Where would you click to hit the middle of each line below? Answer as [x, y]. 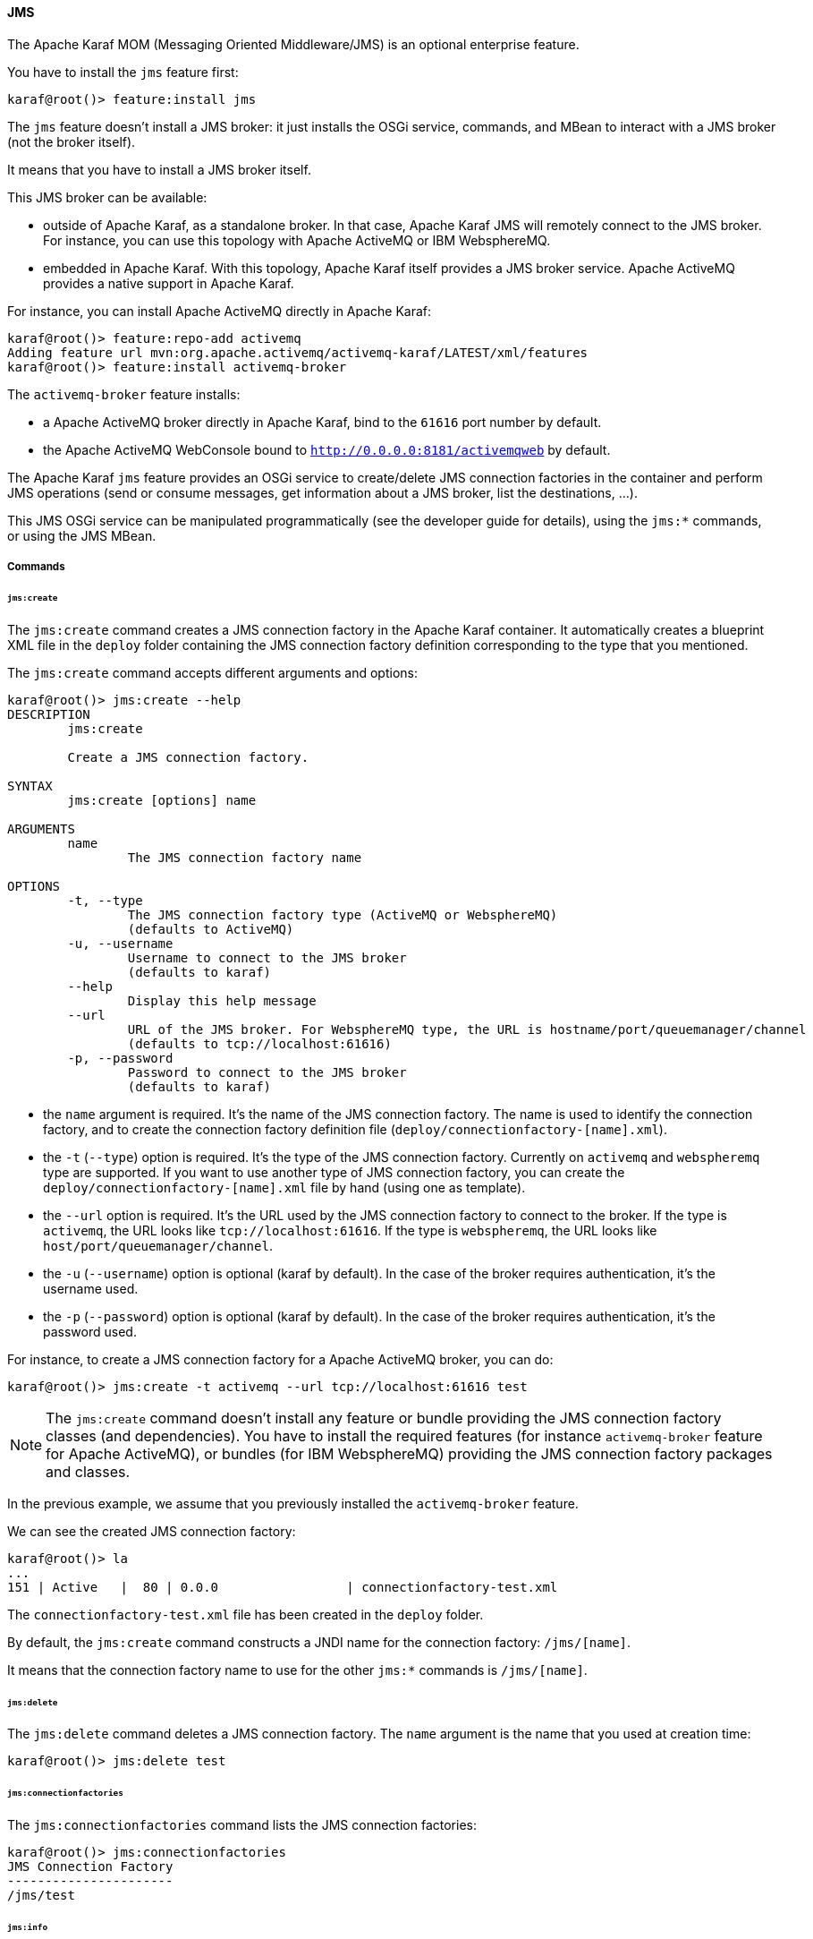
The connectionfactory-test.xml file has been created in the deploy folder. [246, 1614]
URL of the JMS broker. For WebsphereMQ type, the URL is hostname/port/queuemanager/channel [467, 1029]
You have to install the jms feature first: [123, 72]
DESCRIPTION [49, 714]
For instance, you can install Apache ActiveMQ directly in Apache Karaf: [220, 311]
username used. [91, 1288]
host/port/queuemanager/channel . [158, 1245]
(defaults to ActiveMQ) [211, 929]
